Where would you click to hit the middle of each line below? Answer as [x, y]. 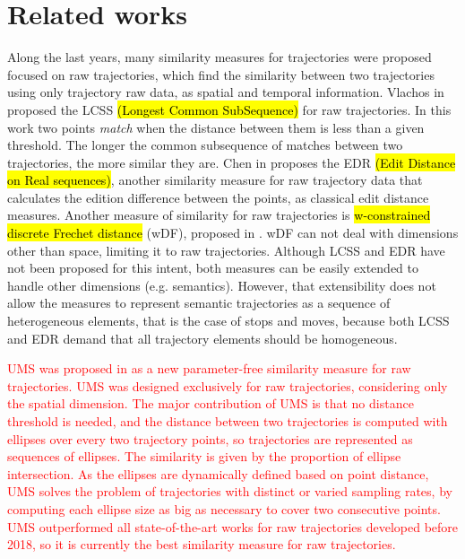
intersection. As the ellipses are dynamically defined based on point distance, [218, 473]
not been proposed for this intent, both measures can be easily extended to [213, 268]
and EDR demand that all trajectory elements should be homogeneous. [202, 338]
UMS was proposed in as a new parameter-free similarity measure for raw [209, 368]
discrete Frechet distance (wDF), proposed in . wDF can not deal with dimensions [233, 233]
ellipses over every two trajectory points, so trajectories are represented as [210, 438]
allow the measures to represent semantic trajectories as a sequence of [199, 303]
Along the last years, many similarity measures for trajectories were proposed [220, 57]
